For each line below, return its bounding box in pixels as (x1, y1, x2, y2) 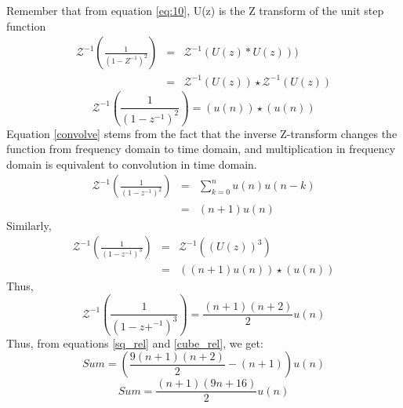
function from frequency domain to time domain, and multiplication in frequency (6, 140, 396, 157)
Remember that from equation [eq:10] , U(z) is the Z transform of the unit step (6, 2, 384, 18)
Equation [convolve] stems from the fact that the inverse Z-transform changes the (6, 125, 398, 141)
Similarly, (6, 217, 52, 233)
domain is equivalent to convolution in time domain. (6, 155, 257, 172)
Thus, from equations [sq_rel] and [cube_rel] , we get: (6, 334, 263, 351)
